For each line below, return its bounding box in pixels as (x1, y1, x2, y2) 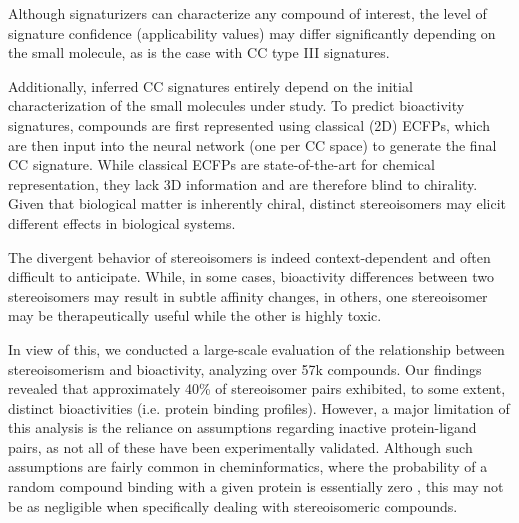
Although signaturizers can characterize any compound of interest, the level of (8, 3, 487, 23)
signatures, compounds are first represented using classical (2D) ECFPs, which (8, 114, 490, 135)
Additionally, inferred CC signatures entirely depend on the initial (8, 75, 413, 96)
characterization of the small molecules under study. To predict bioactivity (8, 95, 465, 116)
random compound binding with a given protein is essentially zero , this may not (8, 476, 504, 497)
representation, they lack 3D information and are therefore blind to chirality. (8, 173, 478, 194)
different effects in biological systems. (8, 212, 236, 233)
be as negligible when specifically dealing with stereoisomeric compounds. (8, 495, 458, 516)
